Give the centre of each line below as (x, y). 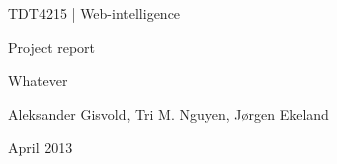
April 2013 (40, 147)
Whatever (38, 80)
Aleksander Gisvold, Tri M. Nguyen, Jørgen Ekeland (168, 113)
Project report (52, 46)
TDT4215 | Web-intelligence (94, 13)
